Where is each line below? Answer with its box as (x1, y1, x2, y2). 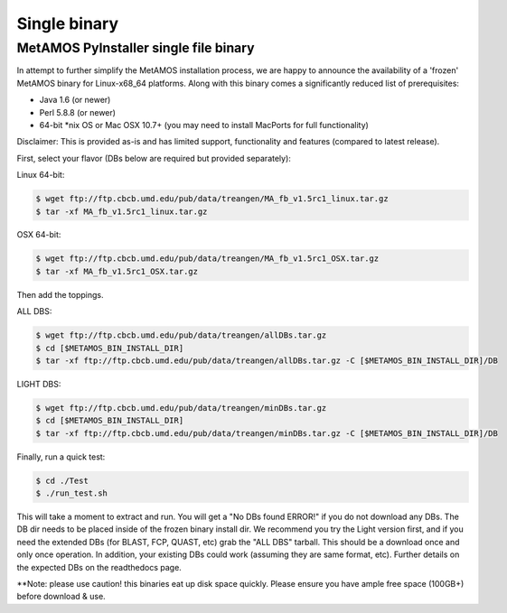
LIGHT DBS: (16, 378, 61, 389)
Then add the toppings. (16, 289, 104, 300)
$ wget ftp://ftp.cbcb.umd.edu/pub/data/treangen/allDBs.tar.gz (35, 330, 327, 340)
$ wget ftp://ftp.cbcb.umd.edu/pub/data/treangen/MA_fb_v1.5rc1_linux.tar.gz (35, 194, 389, 204)
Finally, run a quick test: (16, 451, 106, 462)
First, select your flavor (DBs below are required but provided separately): (16, 153, 291, 163)
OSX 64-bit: (16, 229, 61, 240)
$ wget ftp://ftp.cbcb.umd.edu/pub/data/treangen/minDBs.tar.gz (35, 403, 327, 413)
